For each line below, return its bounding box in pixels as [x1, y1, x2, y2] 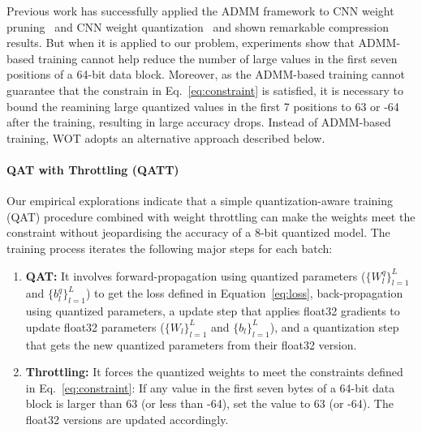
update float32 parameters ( [25, 318, 165, 335]
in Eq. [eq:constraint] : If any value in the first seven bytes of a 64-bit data [25, 379, 395, 396]
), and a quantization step [269, 318, 399, 335]
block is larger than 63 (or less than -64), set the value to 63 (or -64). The [25, 395, 394, 412]
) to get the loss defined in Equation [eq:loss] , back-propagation [85, 285, 403, 302]
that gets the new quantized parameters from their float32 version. [25, 336, 357, 353]
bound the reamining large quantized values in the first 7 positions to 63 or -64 [6, 97, 399, 114]
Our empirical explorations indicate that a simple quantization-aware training [6, 192, 393, 209]
